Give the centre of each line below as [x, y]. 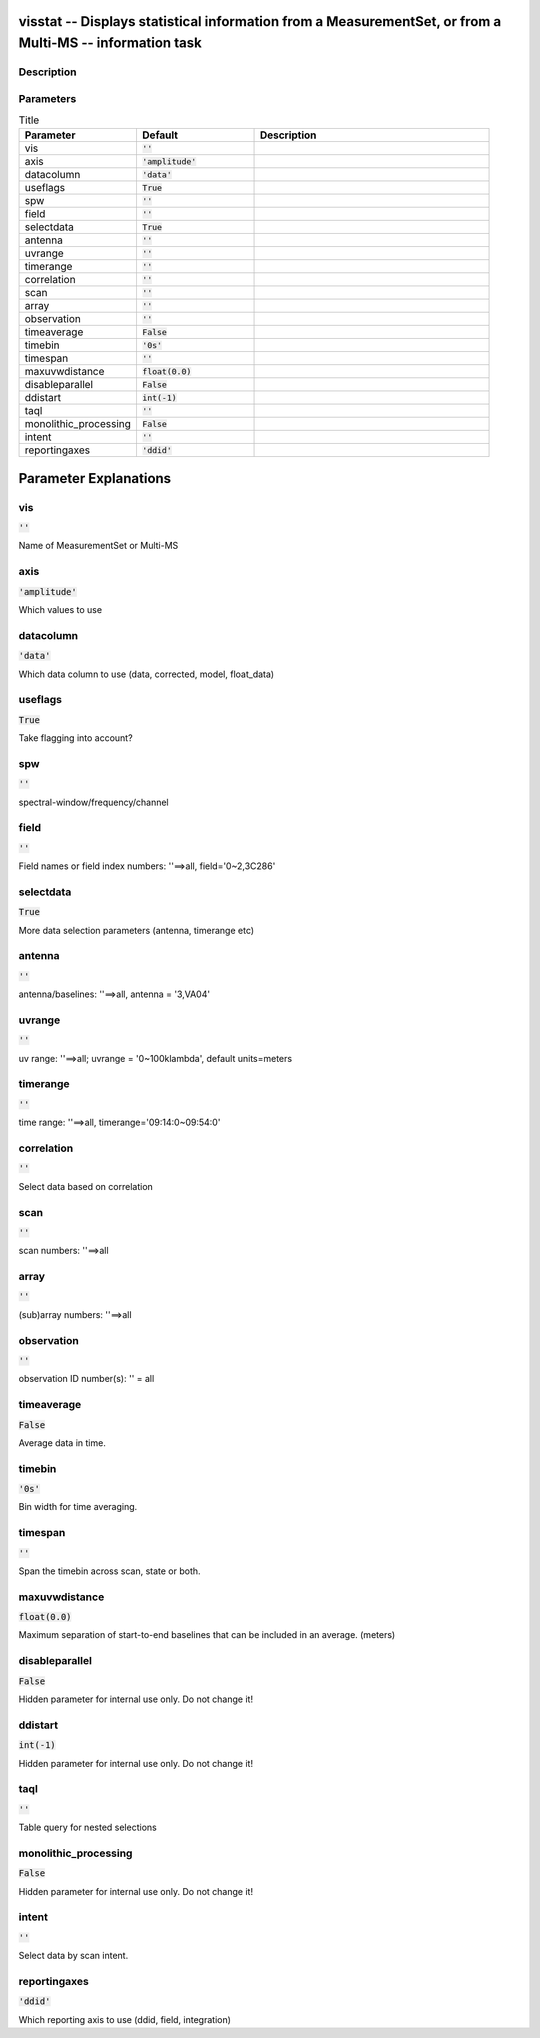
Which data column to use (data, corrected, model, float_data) [146, 674]
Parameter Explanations [95, 478]
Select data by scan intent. [73, 1956]
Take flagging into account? [76, 738]
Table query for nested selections [87, 1827]
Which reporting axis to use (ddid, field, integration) [125, 2019]
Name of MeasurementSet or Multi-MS [98, 546]
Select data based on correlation [86, 1186]
